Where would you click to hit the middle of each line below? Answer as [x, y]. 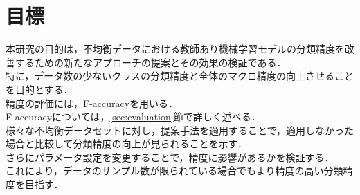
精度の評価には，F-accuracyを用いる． [92, 103]
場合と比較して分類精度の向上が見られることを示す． [127, 143]
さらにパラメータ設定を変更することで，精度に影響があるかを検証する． [170, 157]
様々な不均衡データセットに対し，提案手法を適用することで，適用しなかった [180, 130]
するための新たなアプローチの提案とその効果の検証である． [151, 62]
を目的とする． [39, 89]
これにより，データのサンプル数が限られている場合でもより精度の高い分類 [174, 170]
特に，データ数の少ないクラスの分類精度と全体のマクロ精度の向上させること [180, 76]
